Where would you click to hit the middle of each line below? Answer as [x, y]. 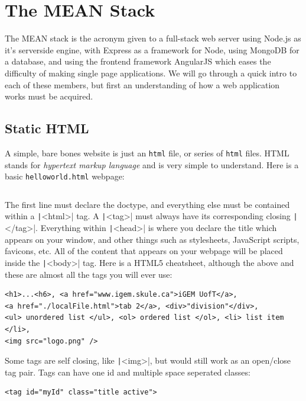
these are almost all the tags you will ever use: [89, 274]
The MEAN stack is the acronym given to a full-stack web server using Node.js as [153, 38]
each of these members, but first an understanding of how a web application [142, 84]
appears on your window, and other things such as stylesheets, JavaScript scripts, [152, 239]
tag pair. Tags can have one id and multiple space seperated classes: [128, 372]
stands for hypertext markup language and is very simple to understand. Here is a [152, 164]
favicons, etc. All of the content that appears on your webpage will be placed [144, 251]
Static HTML [47, 128]
